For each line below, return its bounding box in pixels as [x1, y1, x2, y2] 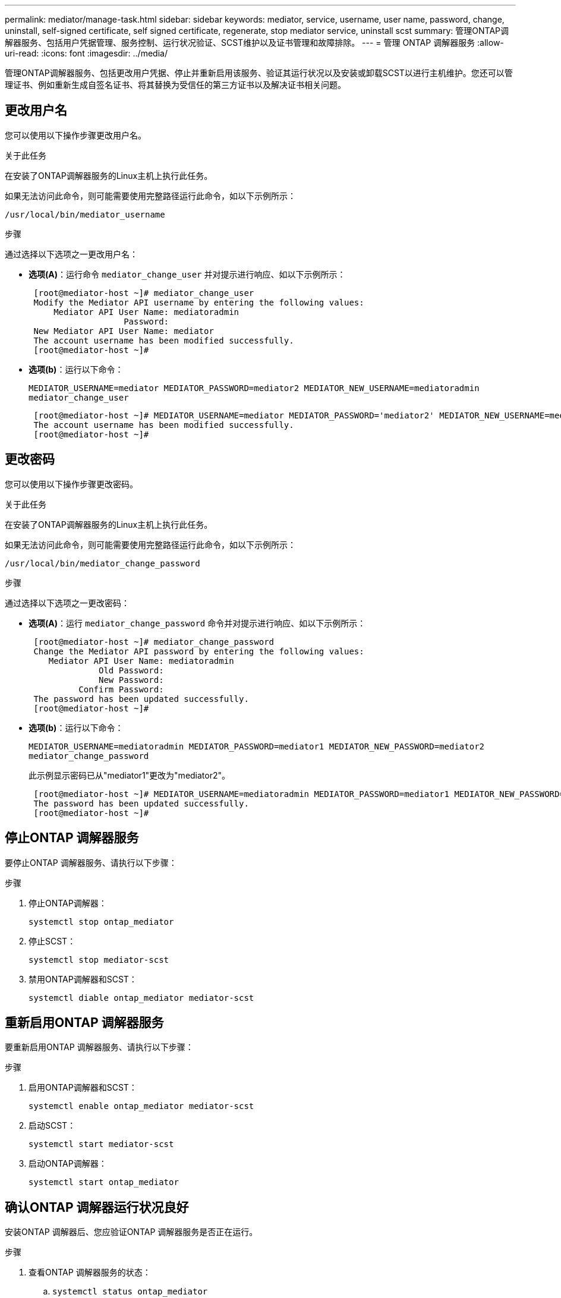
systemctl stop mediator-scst [29, 954, 169, 965]
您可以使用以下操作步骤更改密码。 [5, 478, 138, 489]
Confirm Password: [78, 684, 164, 694]
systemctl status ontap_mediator [52, 1287, 208, 1297]
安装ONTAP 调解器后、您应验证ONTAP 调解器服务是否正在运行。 [5, 1227, 258, 1237]
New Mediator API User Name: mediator [33, 326, 214, 336]
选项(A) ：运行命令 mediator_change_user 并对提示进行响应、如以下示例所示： [29, 269, 346, 279]
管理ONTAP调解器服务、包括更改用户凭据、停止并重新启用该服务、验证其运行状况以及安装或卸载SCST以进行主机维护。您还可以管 [5, 68, 513, 78]
